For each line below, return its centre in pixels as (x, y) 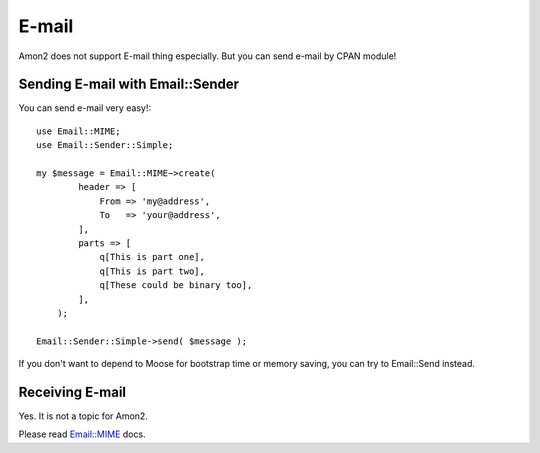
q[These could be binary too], (176, 285)
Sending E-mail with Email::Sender (129, 84)
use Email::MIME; (78, 131)
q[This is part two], (152, 271)
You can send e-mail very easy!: (85, 108)
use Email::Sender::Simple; (105, 145)
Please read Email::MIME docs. (82, 434)
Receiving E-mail (72, 391)
